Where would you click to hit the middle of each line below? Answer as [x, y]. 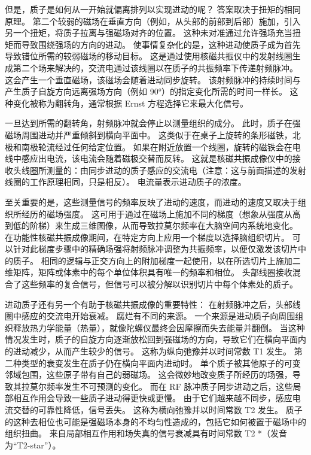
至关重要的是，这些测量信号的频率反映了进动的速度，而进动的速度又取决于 [151, 201]
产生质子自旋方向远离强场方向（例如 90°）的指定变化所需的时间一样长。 [146, 91]
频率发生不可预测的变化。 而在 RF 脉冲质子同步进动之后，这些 [170, 386]
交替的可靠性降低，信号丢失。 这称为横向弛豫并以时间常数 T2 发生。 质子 [158, 409]
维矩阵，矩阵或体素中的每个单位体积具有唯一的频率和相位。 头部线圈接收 [149, 272]
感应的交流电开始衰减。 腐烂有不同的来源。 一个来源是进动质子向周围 [158, 316]
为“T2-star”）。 [33, 445]
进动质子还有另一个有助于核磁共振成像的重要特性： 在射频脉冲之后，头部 [149, 304]
